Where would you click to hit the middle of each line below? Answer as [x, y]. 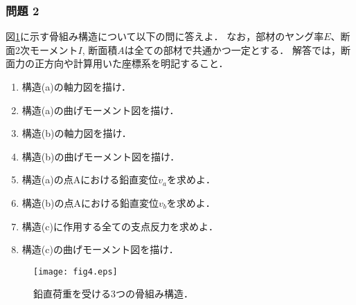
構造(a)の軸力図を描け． [76, 86]
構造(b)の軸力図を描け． [77, 133]
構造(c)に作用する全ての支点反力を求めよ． [120, 226]
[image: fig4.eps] [75, 271]
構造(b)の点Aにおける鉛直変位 [90, 202]
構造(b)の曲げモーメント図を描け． [101, 156]
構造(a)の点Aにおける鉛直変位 [90, 179]
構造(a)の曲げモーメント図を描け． [100, 110]
